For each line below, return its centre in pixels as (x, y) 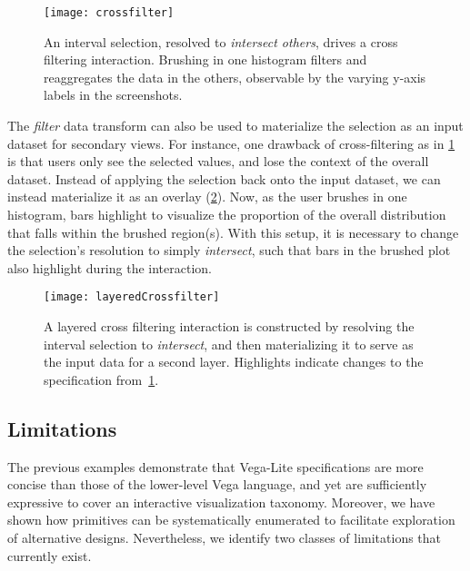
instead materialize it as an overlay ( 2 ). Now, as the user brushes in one (207, 197)
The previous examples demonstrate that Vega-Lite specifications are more (215, 466)
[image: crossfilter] (109, 13)
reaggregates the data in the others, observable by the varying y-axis (235, 77)
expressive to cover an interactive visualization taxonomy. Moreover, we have (221, 502)
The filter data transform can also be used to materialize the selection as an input (235, 126)
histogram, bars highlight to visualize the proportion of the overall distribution (227, 214)
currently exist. (50, 555)
